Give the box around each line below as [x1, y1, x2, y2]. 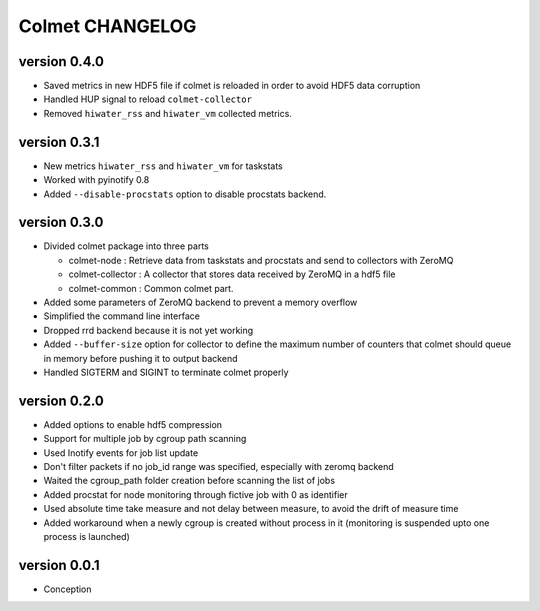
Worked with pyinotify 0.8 [43, 174, 150, 186]
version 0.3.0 [18, 214, 104, 231]
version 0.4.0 [18, 53, 105, 70]
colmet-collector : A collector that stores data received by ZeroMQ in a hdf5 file [68, 268, 396, 280]
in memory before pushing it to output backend [43, 352, 238, 364]
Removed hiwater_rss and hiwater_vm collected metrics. [43, 107, 292, 119]
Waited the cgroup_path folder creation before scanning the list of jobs [43, 475, 335, 487]
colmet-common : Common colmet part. [68, 282, 234, 294]
